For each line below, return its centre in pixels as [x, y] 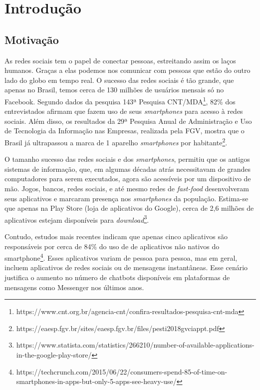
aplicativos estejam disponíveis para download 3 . [77, 219]
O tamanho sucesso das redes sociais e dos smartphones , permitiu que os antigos [127, 159]
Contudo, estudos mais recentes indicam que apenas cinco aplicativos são [116, 236]
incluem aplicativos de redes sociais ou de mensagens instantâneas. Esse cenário [126, 267]
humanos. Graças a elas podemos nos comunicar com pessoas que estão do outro [128, 70]
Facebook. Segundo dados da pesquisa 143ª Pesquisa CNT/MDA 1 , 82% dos [120, 100]
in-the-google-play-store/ [54, 355]
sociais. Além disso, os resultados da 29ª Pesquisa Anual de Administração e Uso [128, 121]
